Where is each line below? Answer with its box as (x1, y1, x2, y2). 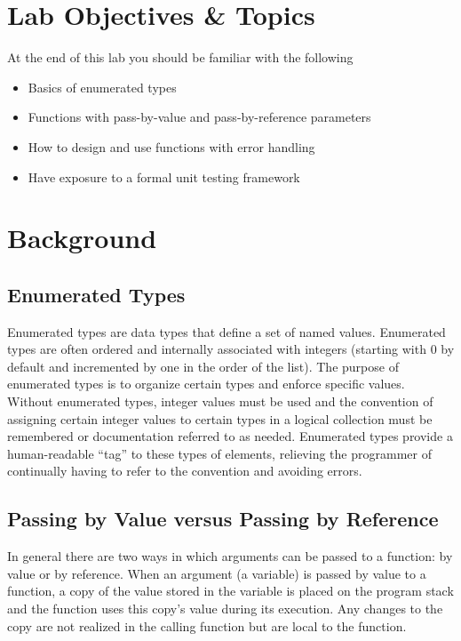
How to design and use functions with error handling (28, 137, 315, 156)
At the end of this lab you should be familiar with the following (7, 48, 354, 67)
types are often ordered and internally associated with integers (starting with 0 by (7, 340, 455, 358)
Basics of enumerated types (28, 77, 177, 96)
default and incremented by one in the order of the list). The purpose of (7, 357, 399, 375)
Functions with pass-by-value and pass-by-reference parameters (28, 108, 371, 126)
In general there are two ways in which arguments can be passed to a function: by (7, 547, 453, 565)
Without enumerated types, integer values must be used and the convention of (7, 392, 433, 411)
